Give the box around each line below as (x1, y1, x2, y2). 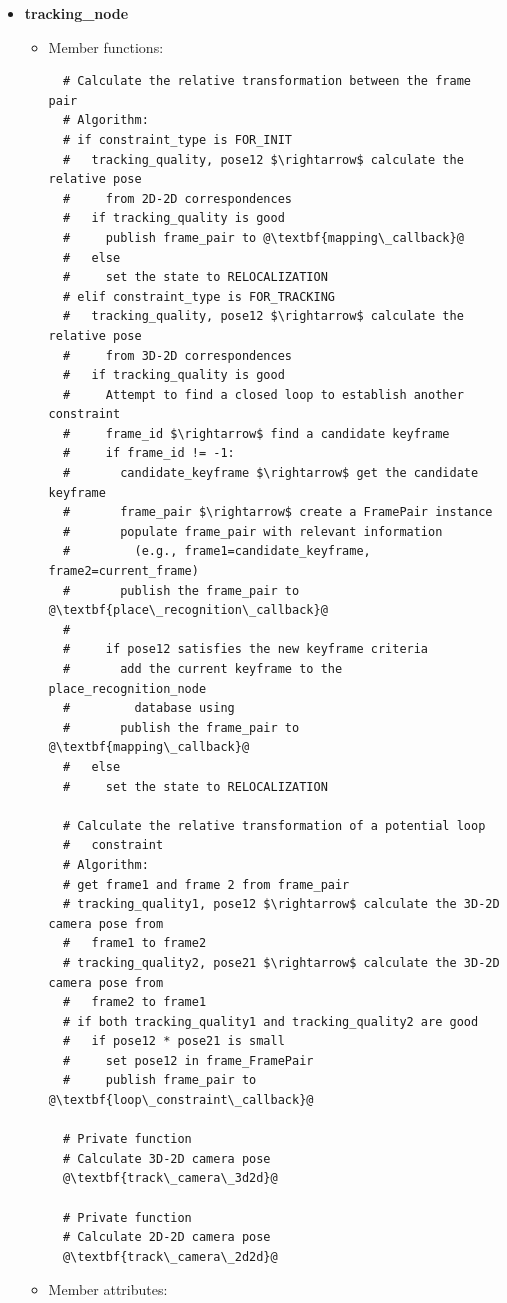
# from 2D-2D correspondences (62, 191, 293, 206)
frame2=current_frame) (48, 564, 199, 579)
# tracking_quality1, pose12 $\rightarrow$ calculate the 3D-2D (62, 897, 500, 912)
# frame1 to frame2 (62, 936, 207, 951)
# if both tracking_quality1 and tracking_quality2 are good (62, 1014, 479, 1029)
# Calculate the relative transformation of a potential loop (62, 818, 486, 833)
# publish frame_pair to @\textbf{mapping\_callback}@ (62, 230, 464, 245)
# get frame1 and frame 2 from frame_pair (62, 877, 350, 892)
